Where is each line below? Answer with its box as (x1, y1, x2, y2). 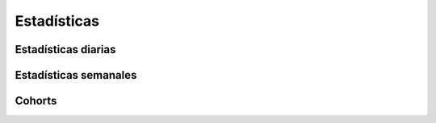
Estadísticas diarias (15, 43, 116, 56)
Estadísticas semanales (15, 68, 137, 82)
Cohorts (15, 94, 57, 108)
